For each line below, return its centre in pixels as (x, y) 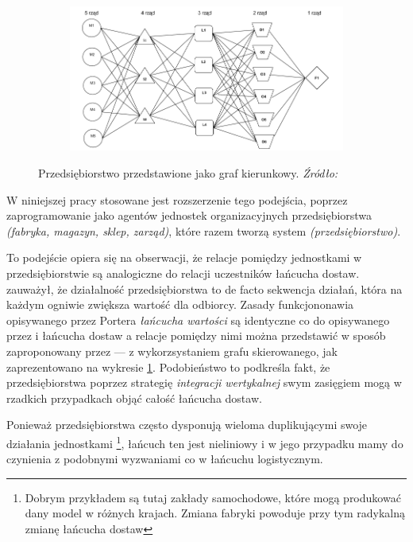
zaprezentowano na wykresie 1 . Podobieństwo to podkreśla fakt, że (168, 367)
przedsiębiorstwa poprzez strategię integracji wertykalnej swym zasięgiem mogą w (204, 382)
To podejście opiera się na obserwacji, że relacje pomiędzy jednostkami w (184, 257)
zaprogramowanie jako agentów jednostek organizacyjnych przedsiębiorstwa (189, 215)
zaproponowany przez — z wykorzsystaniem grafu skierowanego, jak (172, 351)
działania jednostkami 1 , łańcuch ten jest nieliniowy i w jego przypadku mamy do (205, 442)
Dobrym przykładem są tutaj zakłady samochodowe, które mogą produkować (213, 497)
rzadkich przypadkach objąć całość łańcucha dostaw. (134, 398)
